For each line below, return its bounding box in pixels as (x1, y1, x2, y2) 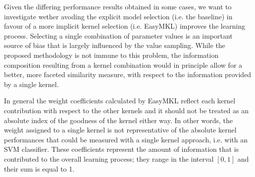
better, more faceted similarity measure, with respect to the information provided (4, 69, 252, 80)
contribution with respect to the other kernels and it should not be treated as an (4, 105, 249, 115)
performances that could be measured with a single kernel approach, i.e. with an (4, 134, 248, 144)
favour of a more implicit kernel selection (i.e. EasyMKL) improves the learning (4, 21, 245, 31)
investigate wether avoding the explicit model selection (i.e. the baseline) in (4, 11, 233, 21)
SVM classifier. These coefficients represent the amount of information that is (4, 144, 239, 154)
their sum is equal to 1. (4, 163, 75, 174)
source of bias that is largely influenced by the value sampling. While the (4, 40, 225, 50)
